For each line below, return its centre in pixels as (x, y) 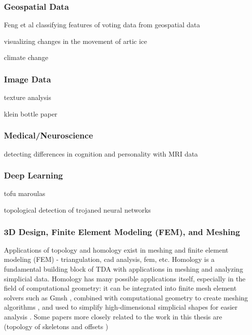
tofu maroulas (25, 193)
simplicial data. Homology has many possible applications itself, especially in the (125, 278)
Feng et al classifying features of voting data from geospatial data (102, 25)
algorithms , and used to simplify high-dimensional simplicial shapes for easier (121, 307)
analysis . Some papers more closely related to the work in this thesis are (113, 316)
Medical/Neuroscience (49, 135)
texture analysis (28, 97)
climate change (26, 57)
